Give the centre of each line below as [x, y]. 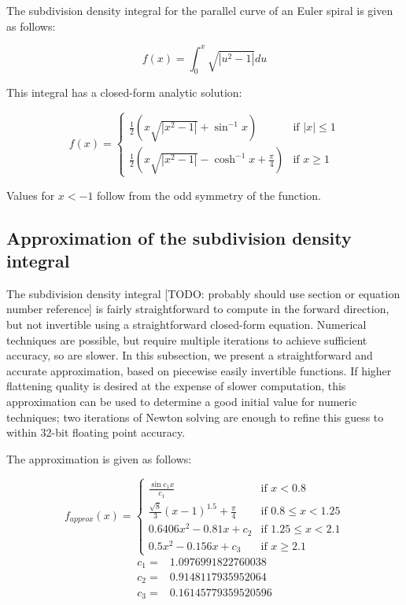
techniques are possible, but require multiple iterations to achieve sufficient [187, 339]
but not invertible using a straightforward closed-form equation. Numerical [186, 325]
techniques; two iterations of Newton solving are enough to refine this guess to [195, 417]
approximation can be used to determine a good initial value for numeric [182, 401]
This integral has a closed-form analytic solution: [124, 92]
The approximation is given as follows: [99, 458]
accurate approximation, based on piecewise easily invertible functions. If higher [199, 370]
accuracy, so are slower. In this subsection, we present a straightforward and [190, 355]
